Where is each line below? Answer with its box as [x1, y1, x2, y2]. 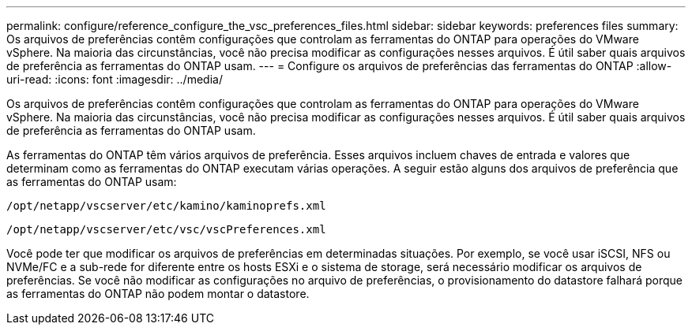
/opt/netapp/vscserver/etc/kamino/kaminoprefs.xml [6, 199, 326, 212]
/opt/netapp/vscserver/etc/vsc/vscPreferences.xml [6, 223, 326, 236]
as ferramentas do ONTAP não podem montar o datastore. [6, 287, 310, 300]
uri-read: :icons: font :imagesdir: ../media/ [6, 73, 223, 86]
